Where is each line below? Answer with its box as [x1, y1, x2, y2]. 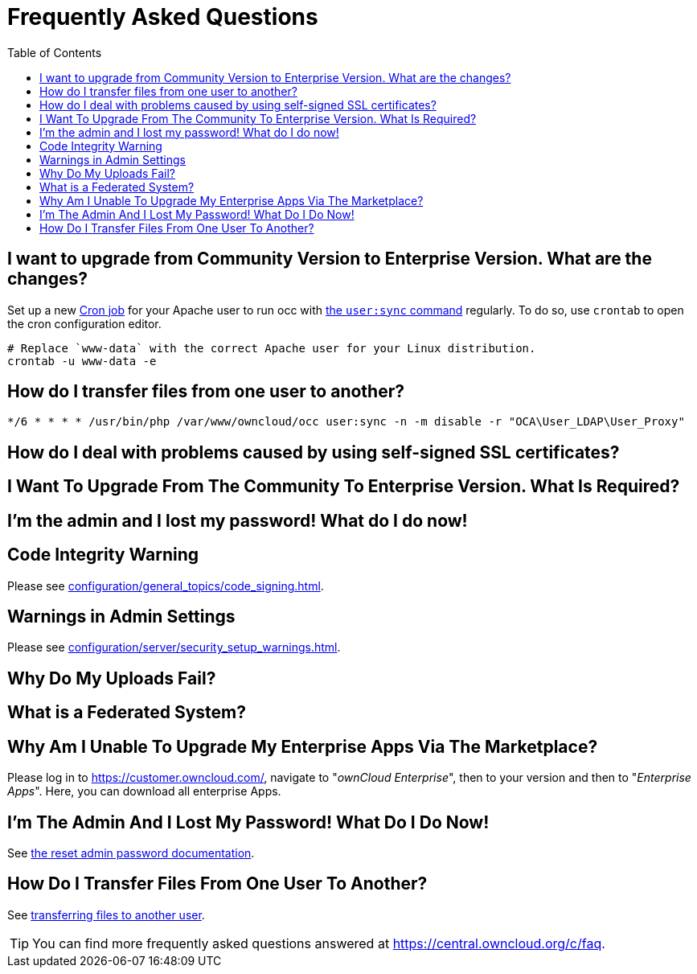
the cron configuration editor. [7, 316, 162, 331]
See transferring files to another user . [7, 907, 205, 922]
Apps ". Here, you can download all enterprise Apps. [7, 784, 281, 799]
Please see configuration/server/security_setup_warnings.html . [7, 640, 341, 655]
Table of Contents [7, 45, 102, 60]
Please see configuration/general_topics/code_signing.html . [7, 578, 324, 593]
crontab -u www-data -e [7, 354, 157, 368]
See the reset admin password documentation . [7, 845, 255, 860]
